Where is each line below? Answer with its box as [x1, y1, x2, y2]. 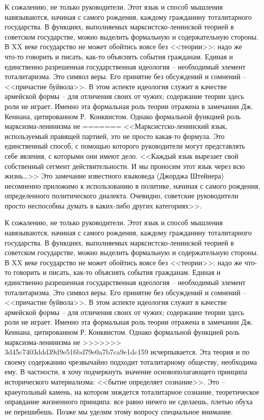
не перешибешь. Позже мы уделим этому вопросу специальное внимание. [5, 406, 233, 416]
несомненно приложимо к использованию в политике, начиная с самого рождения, [5, 180, 260, 191]
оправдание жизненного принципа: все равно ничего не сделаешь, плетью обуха [5, 396, 253, 407]
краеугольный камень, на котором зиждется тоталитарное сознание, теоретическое [5, 386, 259, 397]
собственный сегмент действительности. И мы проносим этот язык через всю [5, 160, 245, 171]
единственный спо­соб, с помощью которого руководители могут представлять [5, 141, 245, 151]
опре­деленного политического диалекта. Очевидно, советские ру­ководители [5, 190, 239, 201]
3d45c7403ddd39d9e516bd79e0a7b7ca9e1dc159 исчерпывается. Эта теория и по [5, 346, 250, 357]
